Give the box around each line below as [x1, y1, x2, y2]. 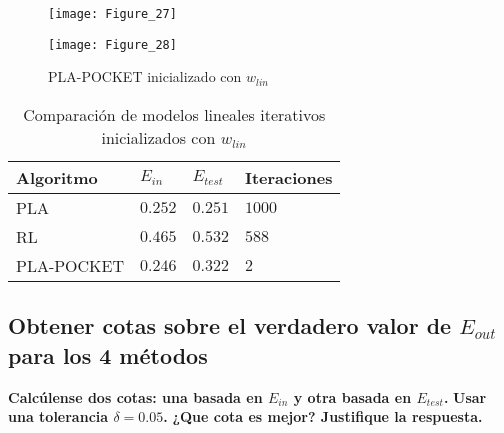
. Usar [443, 386, 487, 407]
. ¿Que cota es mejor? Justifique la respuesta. [163, 406, 483, 427]
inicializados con [101, 125, 216, 149]
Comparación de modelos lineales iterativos [23, 102, 326, 126]
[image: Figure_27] [48, 7, 177, 21]
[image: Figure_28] [48, 37, 177, 52]
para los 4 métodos [8, 339, 208, 370]
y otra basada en [293, 386, 412, 407]
